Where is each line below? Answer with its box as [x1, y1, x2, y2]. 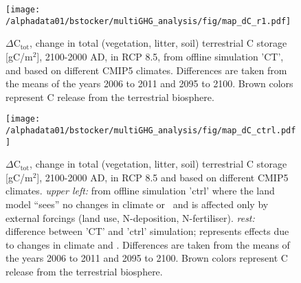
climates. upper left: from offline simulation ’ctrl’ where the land [5, 183, 275, 198]
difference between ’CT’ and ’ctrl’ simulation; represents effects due [5, 224, 289, 238]
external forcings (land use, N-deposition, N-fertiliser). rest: [5, 210, 255, 225]
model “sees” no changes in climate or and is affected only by [5, 197, 269, 212]
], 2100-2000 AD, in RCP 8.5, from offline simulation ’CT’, [36, 49, 284, 63]
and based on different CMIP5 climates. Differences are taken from [5, 63, 287, 77]
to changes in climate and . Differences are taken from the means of [5, 237, 290, 251]
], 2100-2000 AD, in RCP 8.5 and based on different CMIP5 [36, 170, 289, 184]
